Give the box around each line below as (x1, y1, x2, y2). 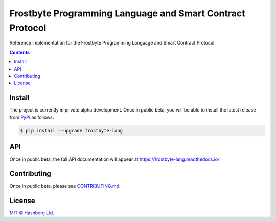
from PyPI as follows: (9, 114, 54, 120)
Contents (9, 49, 30, 55)
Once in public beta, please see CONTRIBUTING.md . (9, 183, 121, 189)
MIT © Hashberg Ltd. (9, 210, 54, 216)
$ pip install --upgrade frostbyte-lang (20, 128, 123, 134)
